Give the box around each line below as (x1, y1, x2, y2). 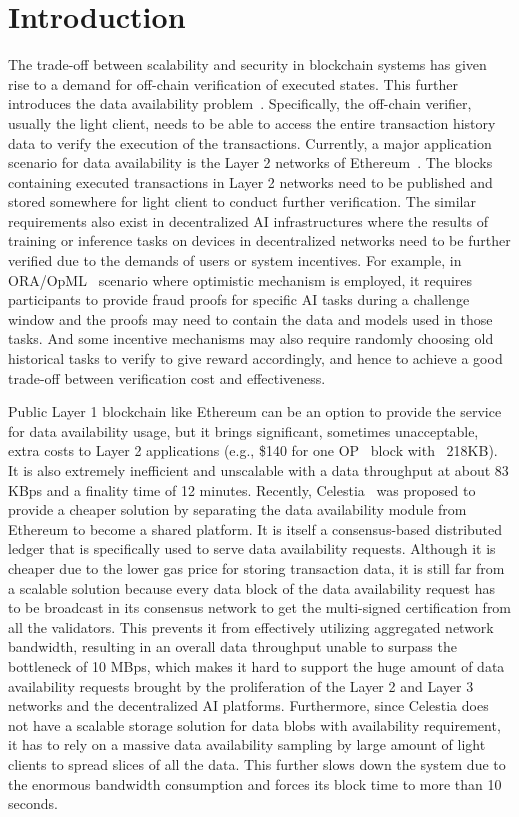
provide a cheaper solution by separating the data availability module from (8, 499, 467, 520)
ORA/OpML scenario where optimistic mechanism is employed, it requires (8, 269, 473, 290)
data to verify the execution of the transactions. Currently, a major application (8, 132, 492, 153)
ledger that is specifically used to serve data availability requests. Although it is (8, 538, 496, 559)
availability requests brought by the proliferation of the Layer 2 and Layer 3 (8, 675, 474, 696)
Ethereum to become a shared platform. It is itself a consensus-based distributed (8, 518, 503, 539)
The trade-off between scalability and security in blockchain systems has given (8, 54, 487, 75)
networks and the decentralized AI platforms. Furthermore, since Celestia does (8, 695, 489, 716)
